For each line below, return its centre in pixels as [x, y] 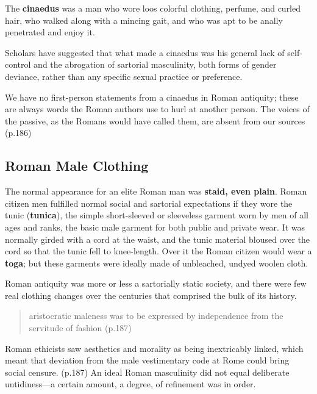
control [18, 64]
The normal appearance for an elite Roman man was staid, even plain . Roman [156, 191]
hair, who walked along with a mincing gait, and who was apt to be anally [144, 20]
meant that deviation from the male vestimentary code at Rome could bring [147, 360]
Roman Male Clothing [77, 166]
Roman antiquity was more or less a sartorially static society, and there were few [156, 283]
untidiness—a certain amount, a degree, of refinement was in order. [130, 384]
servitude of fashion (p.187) [80, 328]
